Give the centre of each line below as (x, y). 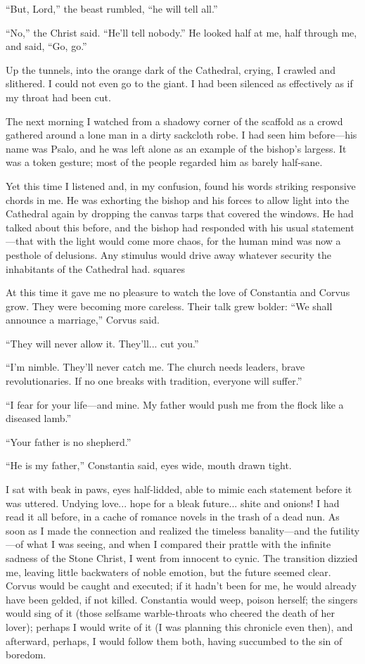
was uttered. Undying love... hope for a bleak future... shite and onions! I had (173, 503)
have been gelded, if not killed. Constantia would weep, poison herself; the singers (182, 599)
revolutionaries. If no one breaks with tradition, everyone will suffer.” (154, 381)
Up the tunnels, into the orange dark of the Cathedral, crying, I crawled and (171, 69)
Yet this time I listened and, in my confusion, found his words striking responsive (181, 185)
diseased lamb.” (39, 418)
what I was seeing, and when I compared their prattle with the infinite (179, 544)
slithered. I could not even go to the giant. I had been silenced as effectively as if (179, 83)
